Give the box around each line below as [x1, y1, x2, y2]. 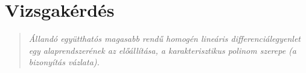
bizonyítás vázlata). [28, 56, 100, 68]
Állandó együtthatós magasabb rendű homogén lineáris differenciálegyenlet [28, 32, 301, 45]
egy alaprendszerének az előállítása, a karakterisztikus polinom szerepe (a [28, 44, 297, 56]
